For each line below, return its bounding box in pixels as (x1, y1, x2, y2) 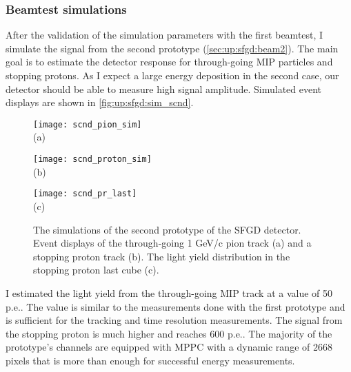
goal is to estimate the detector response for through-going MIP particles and (6, 54, 333, 69)
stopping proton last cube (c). (33, 262, 159, 277)
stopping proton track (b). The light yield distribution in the (33, 249, 290, 263)
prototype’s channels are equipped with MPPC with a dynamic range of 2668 (6, 340, 332, 354)
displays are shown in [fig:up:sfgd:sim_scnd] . (6, 95, 194, 110)
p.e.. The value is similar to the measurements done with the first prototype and (6, 299, 345, 313)
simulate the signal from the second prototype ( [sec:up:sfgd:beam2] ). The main (6, 41, 339, 55)
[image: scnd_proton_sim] (33, 154, 152, 165)
